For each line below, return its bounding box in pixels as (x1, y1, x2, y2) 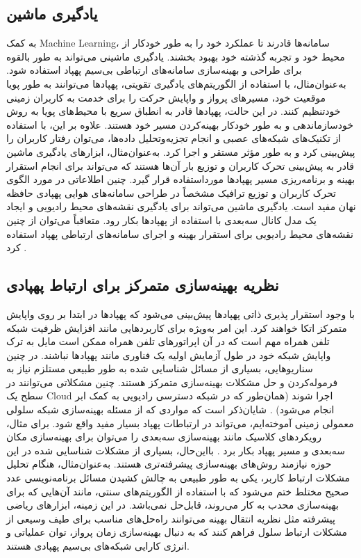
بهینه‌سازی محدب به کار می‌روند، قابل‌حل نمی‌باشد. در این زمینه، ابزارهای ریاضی (6, 497, 339, 512)
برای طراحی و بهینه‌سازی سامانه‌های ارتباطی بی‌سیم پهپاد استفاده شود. (6, 63, 302, 77)
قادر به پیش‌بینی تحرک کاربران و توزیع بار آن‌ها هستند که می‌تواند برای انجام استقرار (6, 158, 354, 173)
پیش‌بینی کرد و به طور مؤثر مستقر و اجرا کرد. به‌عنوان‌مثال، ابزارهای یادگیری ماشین (6, 144, 355, 159)
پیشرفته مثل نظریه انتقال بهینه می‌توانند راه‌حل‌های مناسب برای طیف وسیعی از (6, 511, 335, 525)
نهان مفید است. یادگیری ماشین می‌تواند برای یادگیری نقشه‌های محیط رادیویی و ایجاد (6, 199, 356, 214)
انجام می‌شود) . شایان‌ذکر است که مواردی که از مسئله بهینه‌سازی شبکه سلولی (6, 402, 335, 417)
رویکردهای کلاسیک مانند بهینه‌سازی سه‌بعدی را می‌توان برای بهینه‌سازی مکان (6, 429, 322, 444)
